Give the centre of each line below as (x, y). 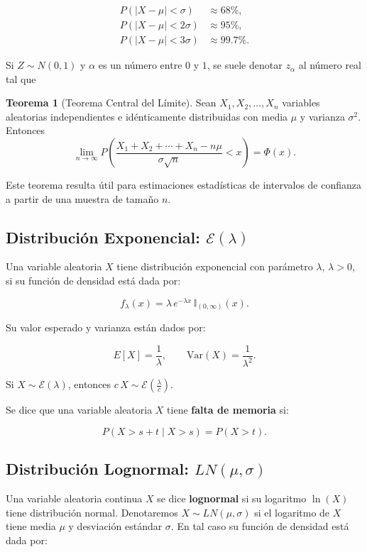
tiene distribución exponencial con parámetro (215, 266)
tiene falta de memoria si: (228, 410)
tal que (21, 78)
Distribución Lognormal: (97, 469)
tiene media (31, 526)
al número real (330, 65)
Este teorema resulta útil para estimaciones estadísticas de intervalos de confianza (184, 185)
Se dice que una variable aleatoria (79, 410)
